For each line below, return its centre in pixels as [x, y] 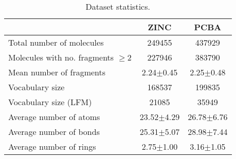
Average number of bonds [54, 132]
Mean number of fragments [57, 72]
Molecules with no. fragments [61, 57]
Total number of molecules [56, 42]
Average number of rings [52, 146]
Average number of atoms [54, 117]
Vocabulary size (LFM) [50, 102]
